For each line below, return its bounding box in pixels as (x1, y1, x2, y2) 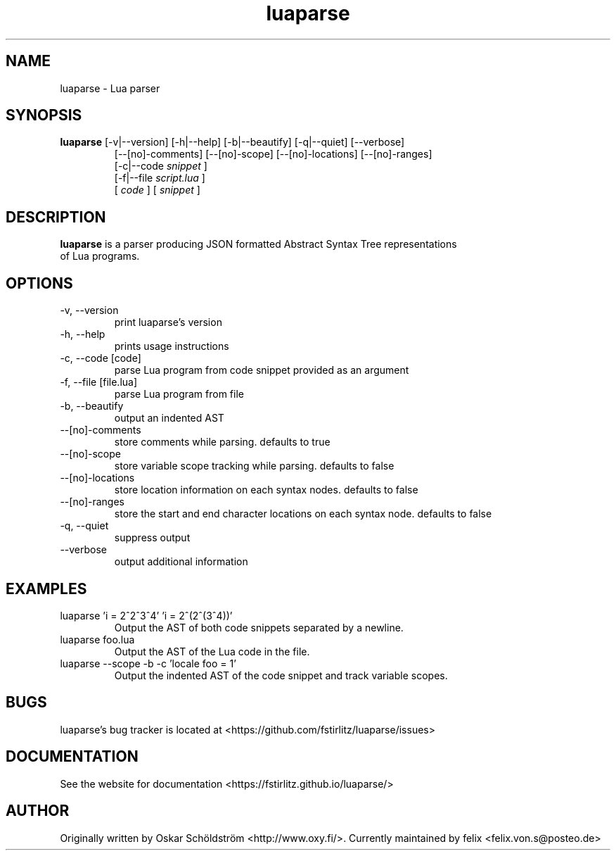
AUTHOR (6, 802, 70, 820)
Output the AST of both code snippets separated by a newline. (114, 621, 404, 634)
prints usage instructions (114, 340, 229, 353)
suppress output (114, 531, 191, 544)
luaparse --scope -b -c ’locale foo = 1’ (60, 657, 236, 669)
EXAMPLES (6, 579, 87, 598)
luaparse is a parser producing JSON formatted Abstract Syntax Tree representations (60, 238, 457, 251)
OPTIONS (6, 274, 73, 292)
